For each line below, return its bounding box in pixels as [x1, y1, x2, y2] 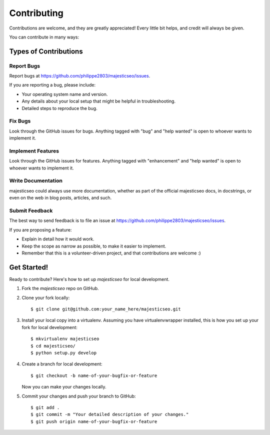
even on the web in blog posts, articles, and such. [9, 195, 112, 201]
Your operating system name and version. [21, 91, 108, 97]
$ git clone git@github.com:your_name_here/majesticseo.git [30, 306, 181, 312]
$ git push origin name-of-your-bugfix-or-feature [30, 418, 157, 424]
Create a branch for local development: [21, 361, 102, 367]
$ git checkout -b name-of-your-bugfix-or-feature [30, 372, 157, 378]
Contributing [9, 7, 63, 18]
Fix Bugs [9, 117, 31, 124]
